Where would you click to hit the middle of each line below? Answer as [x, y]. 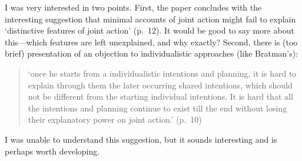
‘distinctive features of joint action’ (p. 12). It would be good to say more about [150, 30]
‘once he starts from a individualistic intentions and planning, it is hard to [162, 73]
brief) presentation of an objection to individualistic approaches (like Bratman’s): [152, 53]
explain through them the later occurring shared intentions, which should [160, 85]
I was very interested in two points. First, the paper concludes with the [133, 7]
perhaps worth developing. [52, 151]
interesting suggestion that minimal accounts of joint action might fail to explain [150, 19]
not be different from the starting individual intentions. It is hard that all [160, 96]
